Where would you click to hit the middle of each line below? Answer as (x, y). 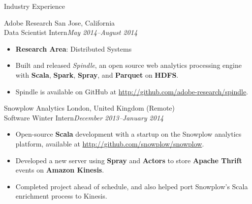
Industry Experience (35, 6)
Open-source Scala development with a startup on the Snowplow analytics (128, 134)
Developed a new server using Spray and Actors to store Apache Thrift (129, 160)
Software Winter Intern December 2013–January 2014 (84, 117)
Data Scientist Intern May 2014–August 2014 (71, 32)
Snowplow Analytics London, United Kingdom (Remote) (89, 108)
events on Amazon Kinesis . (60, 170)
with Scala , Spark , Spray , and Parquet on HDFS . (97, 74)
